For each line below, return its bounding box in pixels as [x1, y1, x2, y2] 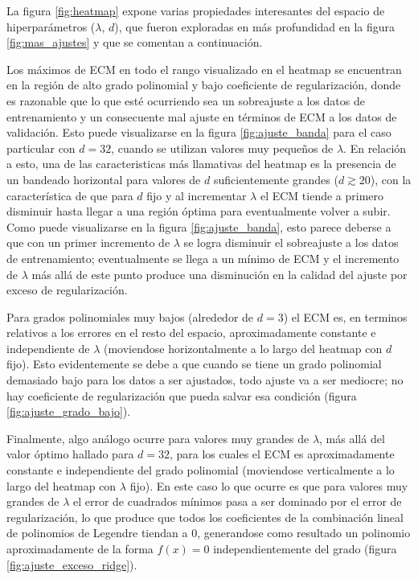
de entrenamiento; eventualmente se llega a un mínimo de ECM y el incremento [6, 249, 400, 266]
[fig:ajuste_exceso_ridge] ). [6, 556, 137, 573]
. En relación [343, 139, 407, 156]
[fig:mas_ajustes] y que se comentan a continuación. [6, 34, 263, 51]
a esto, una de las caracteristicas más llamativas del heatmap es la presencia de [6, 155, 396, 172]
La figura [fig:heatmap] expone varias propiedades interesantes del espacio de [6, 2, 385, 18]
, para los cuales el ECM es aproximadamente [169, 446, 395, 462]
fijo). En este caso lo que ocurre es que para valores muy [129, 477, 408, 494]
